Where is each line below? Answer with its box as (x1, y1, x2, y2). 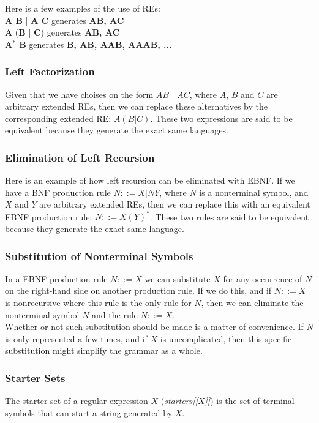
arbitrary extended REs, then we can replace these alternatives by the (5, 100, 268, 113)
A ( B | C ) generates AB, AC (5, 26, 120, 39)
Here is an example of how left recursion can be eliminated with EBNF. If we (5, 174, 295, 187)
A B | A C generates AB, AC (5, 13, 124, 26)
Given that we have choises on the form (5, 88, 154, 100)
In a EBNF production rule (5, 272, 108, 285)
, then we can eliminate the (201, 296, 304, 309)
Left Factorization (5, 64, 95, 79)
